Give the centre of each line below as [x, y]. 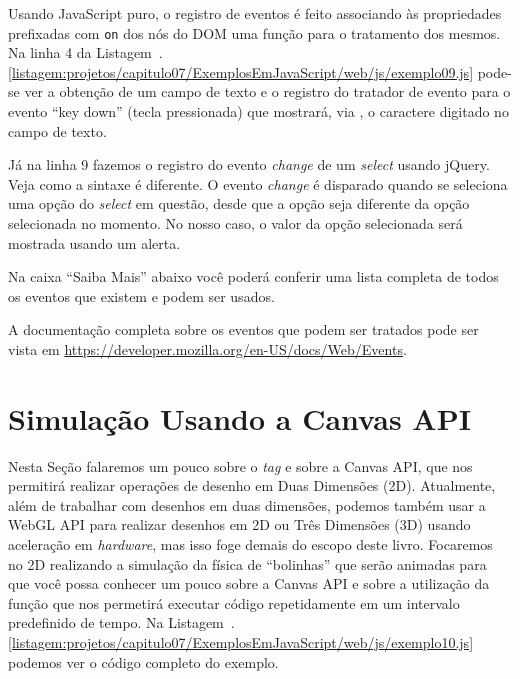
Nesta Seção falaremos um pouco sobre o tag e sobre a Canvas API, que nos [240, 465]
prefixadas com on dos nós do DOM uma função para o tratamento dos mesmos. [254, 32]
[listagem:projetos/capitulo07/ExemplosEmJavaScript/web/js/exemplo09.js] [241, 71]
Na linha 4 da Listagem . [85, 52]
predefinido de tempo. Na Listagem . [121, 622]
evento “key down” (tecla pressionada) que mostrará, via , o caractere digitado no [258, 111]
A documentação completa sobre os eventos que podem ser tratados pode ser [243, 329]
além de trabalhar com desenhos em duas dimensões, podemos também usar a [247, 504]
